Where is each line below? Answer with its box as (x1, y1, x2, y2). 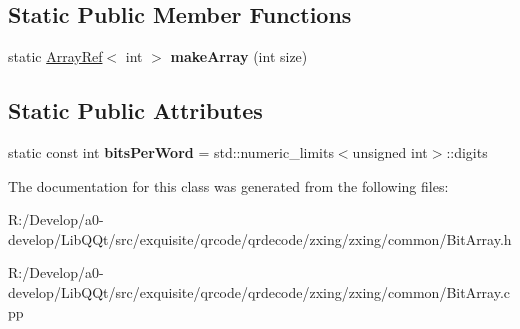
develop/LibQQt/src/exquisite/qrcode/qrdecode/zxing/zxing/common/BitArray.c (8, 281, 511, 302)
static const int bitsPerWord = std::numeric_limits (8, 142, 334, 162)
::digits (446, 142, 488, 162)
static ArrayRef (8, 46, 103, 67)
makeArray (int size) (170, 46, 308, 67)
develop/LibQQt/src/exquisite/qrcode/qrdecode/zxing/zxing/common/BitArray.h (8, 228, 512, 249)
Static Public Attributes (8, 95, 263, 126)
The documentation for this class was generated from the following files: (8, 175, 449, 196)
